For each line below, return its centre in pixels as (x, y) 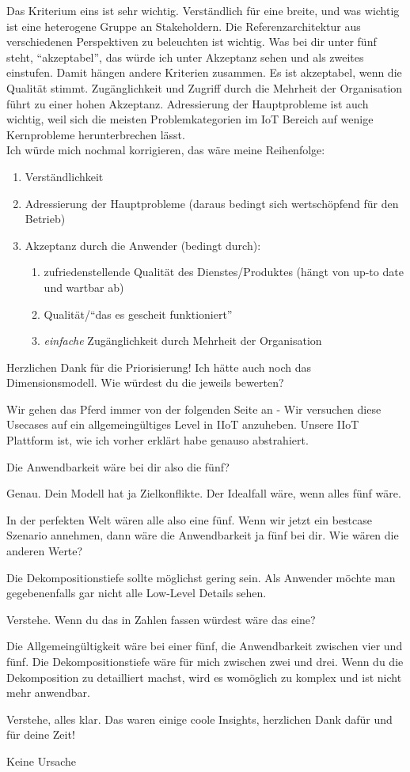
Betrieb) (45, 219)
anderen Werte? (45, 551)
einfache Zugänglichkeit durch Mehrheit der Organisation (183, 341)
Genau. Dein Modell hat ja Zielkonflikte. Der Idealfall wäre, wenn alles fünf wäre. (204, 493)
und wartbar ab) (84, 287)
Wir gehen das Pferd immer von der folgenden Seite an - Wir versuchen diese (194, 409)
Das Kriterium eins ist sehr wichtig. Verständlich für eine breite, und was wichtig (203, 10)
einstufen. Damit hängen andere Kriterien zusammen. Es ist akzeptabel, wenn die (204, 72)
